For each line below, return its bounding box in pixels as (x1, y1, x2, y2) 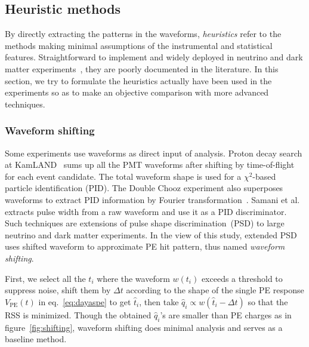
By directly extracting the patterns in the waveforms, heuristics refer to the (5, 27, 282, 40)
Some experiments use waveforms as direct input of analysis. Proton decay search (5, 146, 302, 159)
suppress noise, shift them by (5, 284, 111, 296)
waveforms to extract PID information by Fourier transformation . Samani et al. (5, 193, 300, 205)
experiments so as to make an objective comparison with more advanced (5, 86, 269, 99)
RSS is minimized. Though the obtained (5, 308, 152, 321)
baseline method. (5, 333, 67, 345)
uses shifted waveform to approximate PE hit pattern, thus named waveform (5, 240, 285, 253)
